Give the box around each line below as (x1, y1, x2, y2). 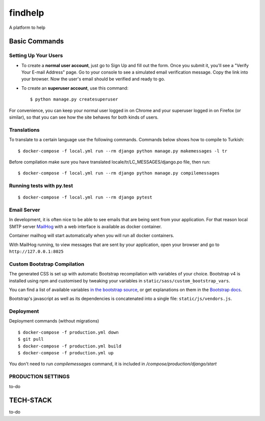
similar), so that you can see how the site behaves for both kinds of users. (9, 114, 159, 120)
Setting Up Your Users (9, 52, 63, 59)
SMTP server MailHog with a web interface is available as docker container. (9, 223, 162, 229)
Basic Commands (9, 37, 64, 46)
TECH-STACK (9, 396, 53, 404)
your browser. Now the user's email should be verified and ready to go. (21, 76, 165, 82)
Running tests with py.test (9, 182, 73, 189)
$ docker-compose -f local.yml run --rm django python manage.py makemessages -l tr (18, 148, 228, 154)
